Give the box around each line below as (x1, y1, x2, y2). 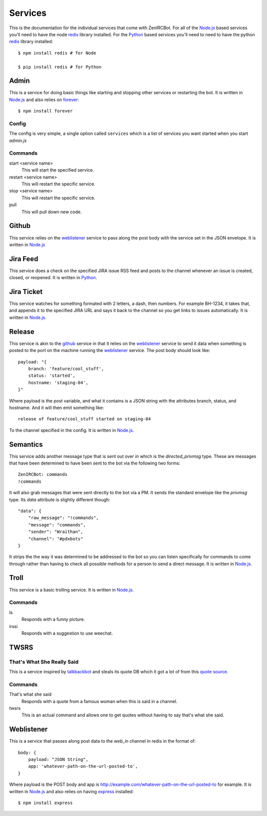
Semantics (9, 440, 43, 449)
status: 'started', (28, 373, 76, 379)
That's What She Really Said (9, 658, 79, 665)
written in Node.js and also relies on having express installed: (9, 788, 134, 794)
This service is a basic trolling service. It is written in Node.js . (9, 586, 134, 592)
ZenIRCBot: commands (18, 471, 68, 477)
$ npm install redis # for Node (18, 50, 96, 56)
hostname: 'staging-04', (28, 380, 89, 385)
